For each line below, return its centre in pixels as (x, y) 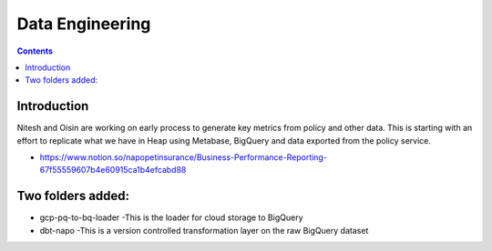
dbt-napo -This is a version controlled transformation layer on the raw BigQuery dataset (204, 230)
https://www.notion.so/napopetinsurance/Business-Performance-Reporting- (184, 157)
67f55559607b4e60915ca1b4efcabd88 (113, 170)
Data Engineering (84, 24)
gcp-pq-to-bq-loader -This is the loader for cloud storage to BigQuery (172, 217)
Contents (35, 51)
